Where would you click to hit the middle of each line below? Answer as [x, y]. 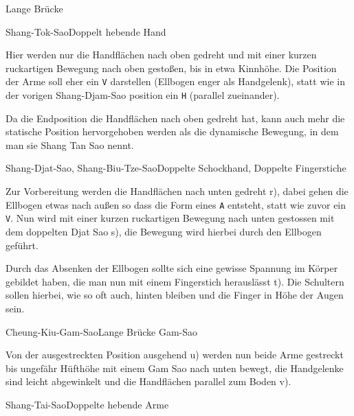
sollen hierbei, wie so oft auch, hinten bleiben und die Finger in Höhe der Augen [175, 295]
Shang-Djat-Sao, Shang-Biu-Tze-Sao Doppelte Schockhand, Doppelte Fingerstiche [176, 168]
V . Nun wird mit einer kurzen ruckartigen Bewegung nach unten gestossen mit [170, 218]
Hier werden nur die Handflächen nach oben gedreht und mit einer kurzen [161, 55]
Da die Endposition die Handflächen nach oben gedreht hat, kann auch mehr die [175, 118]
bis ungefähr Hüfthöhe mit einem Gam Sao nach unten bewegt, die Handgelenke [175, 368]
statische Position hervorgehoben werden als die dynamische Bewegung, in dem [172, 131]
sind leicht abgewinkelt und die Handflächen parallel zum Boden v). [148, 381]
